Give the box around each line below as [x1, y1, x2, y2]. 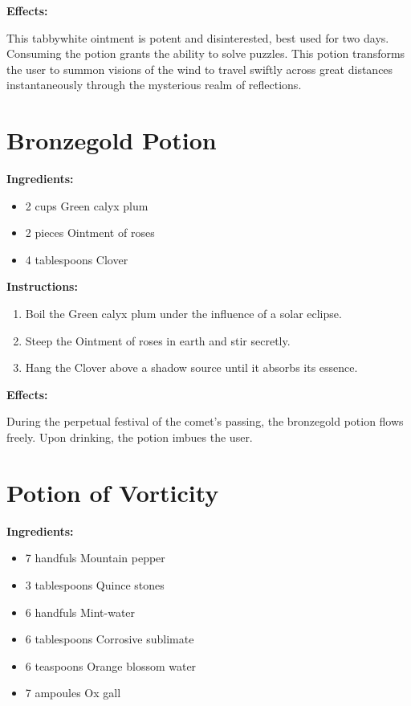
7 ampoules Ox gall [25, 684, 121, 701]
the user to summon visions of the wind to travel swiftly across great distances [6, 60, 393, 77]
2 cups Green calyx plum [25, 197, 149, 214]
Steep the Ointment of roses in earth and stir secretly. [25, 332, 291, 349]
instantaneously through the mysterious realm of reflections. [6, 76, 302, 93]
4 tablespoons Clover [25, 251, 128, 267]
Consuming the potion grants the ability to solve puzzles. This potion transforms [6, 45, 405, 62]
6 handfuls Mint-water [25, 603, 136, 620]
